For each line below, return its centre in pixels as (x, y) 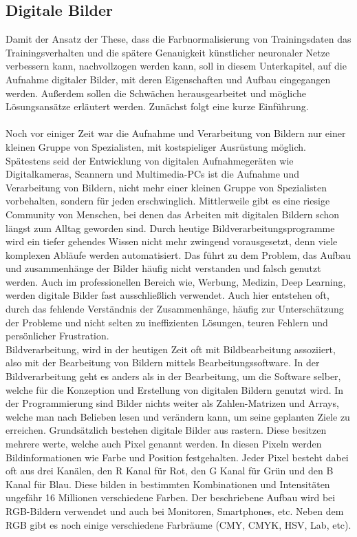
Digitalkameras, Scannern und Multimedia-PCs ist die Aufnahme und (152, 174)
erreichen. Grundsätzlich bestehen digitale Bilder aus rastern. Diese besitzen (166, 430)
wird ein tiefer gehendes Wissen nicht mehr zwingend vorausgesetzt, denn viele (172, 241)
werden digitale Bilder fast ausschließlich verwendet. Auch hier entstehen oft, (167, 295)
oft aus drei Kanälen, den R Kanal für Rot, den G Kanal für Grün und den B (170, 471)
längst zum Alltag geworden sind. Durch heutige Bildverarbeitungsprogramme (170, 228)
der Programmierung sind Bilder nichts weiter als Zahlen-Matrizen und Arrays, (172, 403)
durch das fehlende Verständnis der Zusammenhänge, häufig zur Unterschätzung (175, 309)
